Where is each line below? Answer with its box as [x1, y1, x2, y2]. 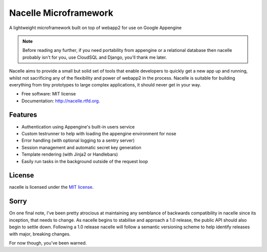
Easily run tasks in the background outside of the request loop [21, 158, 148, 164]
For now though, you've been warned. [9, 240, 87, 246]
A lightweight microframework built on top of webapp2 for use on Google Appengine [9, 25, 182, 31]
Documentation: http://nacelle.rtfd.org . [21, 98, 100, 104]
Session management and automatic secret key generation [21, 144, 142, 150]
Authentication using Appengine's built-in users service [21, 124, 135, 129]
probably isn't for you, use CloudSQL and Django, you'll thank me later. [22, 54, 167, 60]
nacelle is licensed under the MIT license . [9, 184, 94, 190]
